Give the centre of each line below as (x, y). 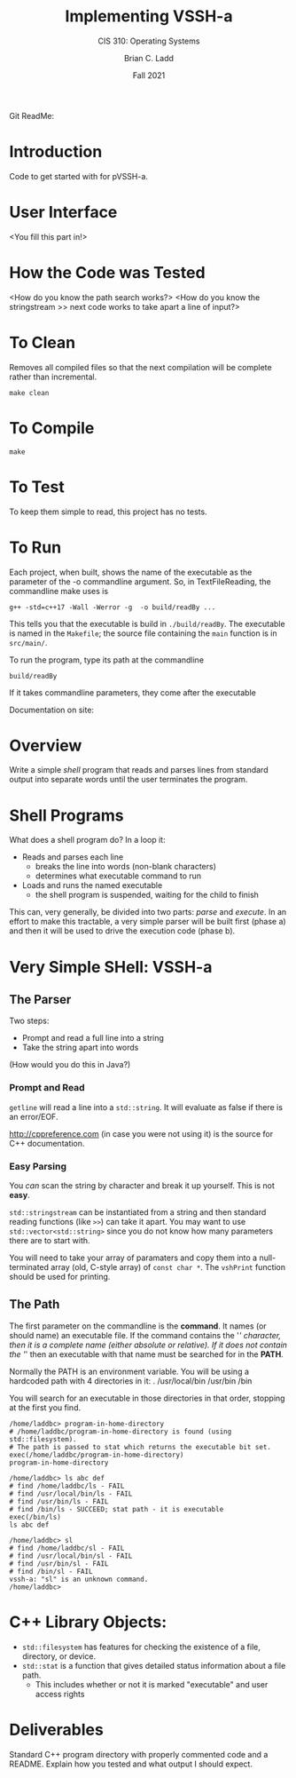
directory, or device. (59, 1656)
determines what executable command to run (118, 876)
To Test (37, 487)
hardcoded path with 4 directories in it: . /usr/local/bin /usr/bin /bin (131, 1381)
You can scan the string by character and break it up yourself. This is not (142, 1185)
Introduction (56, 152)
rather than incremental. (53, 377)
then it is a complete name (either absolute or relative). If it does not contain (148, 1345)
